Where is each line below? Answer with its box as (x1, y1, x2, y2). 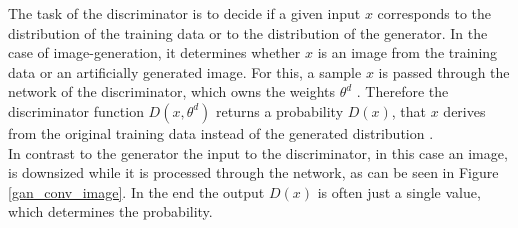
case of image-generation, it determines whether (8, 42, 301, 63)
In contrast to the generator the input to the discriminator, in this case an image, (8, 142, 508, 163)
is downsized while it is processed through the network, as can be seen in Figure (8, 162, 499, 183)
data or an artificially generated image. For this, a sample (8, 61, 362, 82)
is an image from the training (317, 42, 498, 63)
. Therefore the (356, 81, 449, 102)
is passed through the (378, 61, 510, 82)
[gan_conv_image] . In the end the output (8, 181, 265, 202)
